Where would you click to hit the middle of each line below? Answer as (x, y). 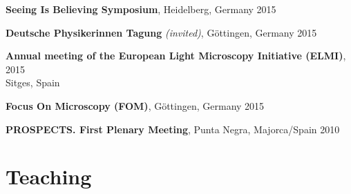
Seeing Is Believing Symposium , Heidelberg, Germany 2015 (141, 9)
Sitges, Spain (33, 83)
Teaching (49, 176)
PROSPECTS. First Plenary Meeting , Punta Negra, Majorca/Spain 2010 (173, 129)
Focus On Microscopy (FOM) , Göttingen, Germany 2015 (135, 105)
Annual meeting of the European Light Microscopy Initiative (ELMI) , (176, 56)
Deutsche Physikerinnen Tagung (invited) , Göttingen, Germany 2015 (161, 32)
